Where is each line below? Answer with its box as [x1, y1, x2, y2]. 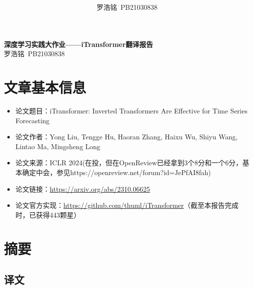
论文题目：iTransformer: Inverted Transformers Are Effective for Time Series [15, 106, 248, 116]
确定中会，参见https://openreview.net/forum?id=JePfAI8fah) [22, 167, 211, 178]
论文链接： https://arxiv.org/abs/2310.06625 [15, 183, 150, 194]
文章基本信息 [4, 77, 86, 97]
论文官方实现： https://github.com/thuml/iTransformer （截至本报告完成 [15, 200, 239, 210]
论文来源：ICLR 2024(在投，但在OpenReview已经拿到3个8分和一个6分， [15, 157, 243, 168]
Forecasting [15, 115, 50, 125]
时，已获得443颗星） [15, 209, 81, 220]
